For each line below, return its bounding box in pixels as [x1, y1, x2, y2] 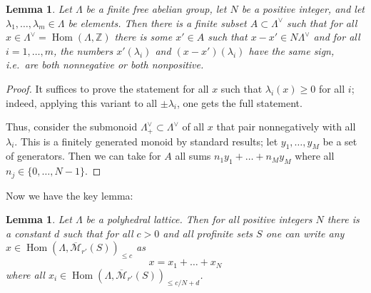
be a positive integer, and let [241, 1, 365, 16]
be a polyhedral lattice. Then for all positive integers [86, 212, 312, 227]
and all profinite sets [163, 225, 253, 240]
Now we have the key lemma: [6, 187, 133, 202]
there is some [114, 29, 173, 44]
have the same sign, [248, 43, 335, 58]
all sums [175, 148, 211, 163]
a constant [6, 225, 51, 240]
